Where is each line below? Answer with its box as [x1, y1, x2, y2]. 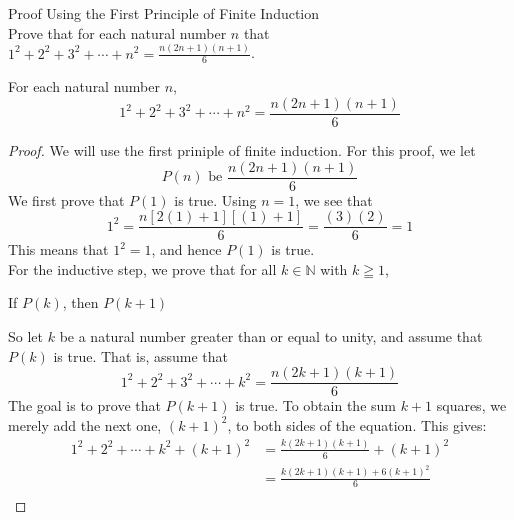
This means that [8, 239, 109, 260]
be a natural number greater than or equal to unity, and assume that [59, 326, 483, 347]
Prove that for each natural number [8, 22, 227, 43]
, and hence [151, 239, 222, 260]
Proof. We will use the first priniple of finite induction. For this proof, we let [8, 139, 476, 160]
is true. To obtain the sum [235, 395, 396, 416]
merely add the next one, [8, 414, 162, 435]
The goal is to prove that [8, 395, 161, 416]
